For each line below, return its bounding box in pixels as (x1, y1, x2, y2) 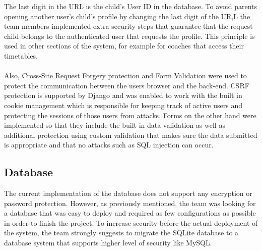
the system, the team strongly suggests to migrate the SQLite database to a (4, 227, 239, 238)
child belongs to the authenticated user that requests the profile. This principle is (4, 30, 255, 41)
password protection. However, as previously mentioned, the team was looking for (4, 197, 256, 208)
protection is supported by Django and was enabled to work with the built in (4, 90, 242, 101)
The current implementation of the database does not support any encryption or (4, 188, 252, 198)
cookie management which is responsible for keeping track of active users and (4, 99, 243, 110)
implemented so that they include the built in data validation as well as (4, 120, 225, 130)
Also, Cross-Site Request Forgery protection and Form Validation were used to (4, 70, 247, 81)
